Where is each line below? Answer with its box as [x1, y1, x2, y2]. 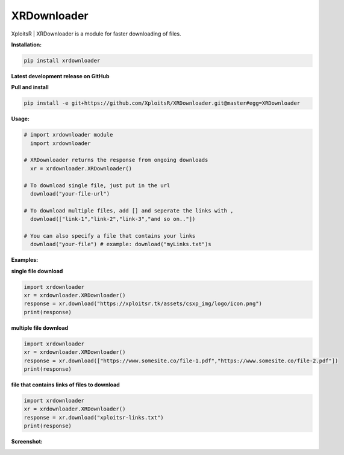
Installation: [11, 41, 42, 48]
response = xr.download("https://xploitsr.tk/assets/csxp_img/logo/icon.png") [23, 300, 262, 307]
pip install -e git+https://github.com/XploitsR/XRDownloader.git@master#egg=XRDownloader [23, 100, 301, 107]
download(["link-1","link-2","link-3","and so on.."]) [30, 215, 196, 223]
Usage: [11, 115, 30, 123]
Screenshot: [11, 438, 43, 445]
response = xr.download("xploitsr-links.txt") [23, 414, 164, 421]
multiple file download [11, 324, 69, 331]
